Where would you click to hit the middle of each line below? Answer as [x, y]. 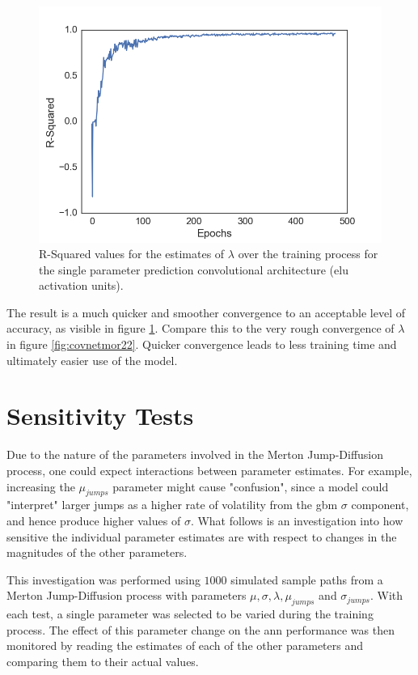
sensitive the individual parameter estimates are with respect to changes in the [202, 536]
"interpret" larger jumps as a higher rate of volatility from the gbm [172, 505]
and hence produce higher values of [94, 520]
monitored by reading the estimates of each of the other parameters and [185, 645]
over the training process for [308, 254]
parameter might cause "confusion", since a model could [251, 486]
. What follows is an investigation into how [297, 520]
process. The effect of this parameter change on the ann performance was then [201, 629]
